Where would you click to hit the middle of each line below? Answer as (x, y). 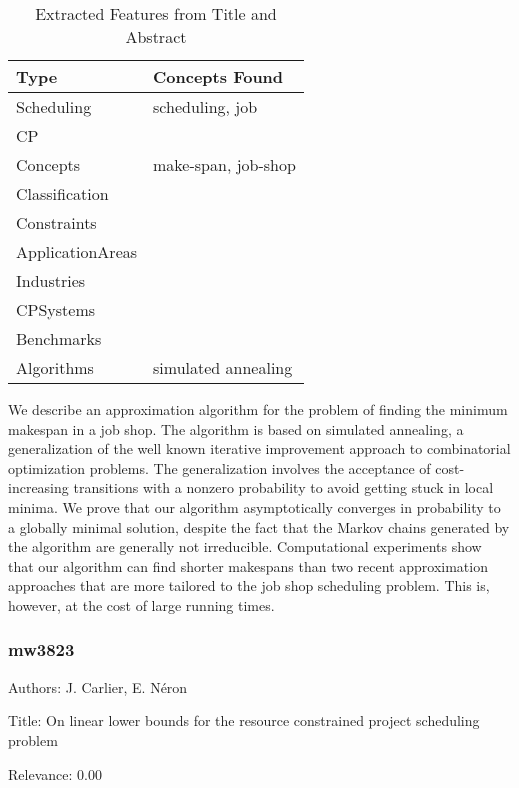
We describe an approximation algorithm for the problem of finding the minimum (258, 409)
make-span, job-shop (224, 164)
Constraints (56, 222)
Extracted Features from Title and (156, 13)
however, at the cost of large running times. (141, 604)
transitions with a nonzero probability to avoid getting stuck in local (283, 487)
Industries (51, 280)
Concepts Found (218, 76)
